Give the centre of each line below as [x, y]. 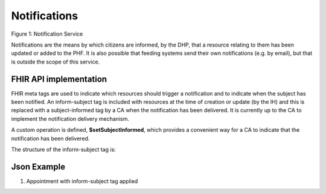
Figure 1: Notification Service [47, 34]
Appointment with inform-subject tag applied [82, 181]
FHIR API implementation [59, 79]
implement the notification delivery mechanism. [70, 118]
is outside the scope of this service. [56, 62]
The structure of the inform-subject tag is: [63, 149]
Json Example [38, 167]
